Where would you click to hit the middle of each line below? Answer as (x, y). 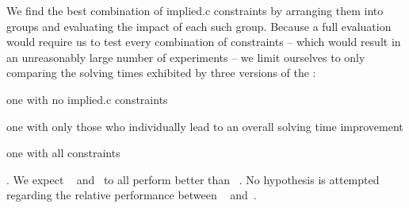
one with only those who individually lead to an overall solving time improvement (205, 126)
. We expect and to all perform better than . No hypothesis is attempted (193, 179)
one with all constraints (63, 153)
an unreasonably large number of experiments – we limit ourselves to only (186, 57)
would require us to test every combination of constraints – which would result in (204, 42)
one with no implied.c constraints (87, 99)
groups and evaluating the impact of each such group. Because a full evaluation (199, 26)
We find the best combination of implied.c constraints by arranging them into (195, 10)
